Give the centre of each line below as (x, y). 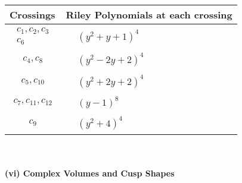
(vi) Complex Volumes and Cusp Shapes (90, 173)
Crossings (32, 15)
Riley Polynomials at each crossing (149, 15)
